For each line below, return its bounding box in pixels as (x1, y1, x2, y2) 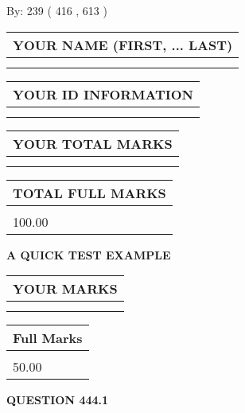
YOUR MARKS (13, 279, 118, 298)
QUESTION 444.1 (6, 392, 109, 408)
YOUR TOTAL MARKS (13, 134, 173, 153)
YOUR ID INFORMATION (13, 84, 193, 103)
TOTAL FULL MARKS (13, 183, 166, 202)
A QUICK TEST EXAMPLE (6, 246, 171, 263)
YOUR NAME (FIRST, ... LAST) (13, 35, 233, 54)
